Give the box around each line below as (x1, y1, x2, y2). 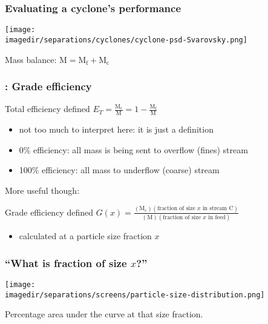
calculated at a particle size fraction (19, 230, 152, 242)
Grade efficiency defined (5, 205, 93, 218)
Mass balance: (5, 53, 57, 65)
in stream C (202, 205, 234, 212)
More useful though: (5, 183, 80, 196)
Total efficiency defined (5, 102, 90, 115)
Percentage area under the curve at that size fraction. (5, 308, 203, 320)
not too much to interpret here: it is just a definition (19, 123, 214, 136)
